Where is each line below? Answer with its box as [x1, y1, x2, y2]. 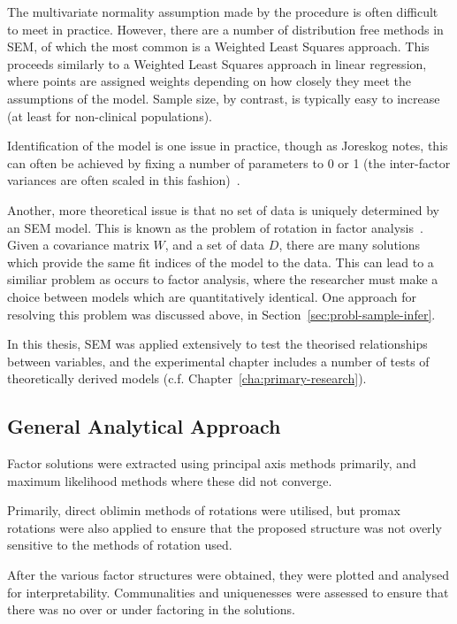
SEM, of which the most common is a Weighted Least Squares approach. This [7, 37, 430, 56]
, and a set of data [164, 235, 265, 254]
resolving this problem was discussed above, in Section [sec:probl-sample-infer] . [7, 304, 436, 323]
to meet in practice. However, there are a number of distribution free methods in [7, 19, 444, 38]
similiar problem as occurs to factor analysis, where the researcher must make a [7, 270, 438, 289]
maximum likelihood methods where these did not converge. [7, 471, 332, 489]
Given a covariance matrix [7, 235, 149, 254]
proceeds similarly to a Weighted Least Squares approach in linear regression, [7, 54, 427, 73]
